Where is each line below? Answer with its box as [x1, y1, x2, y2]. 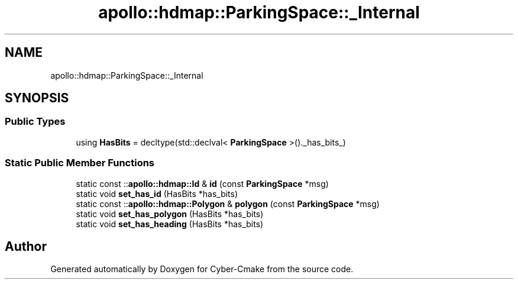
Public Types [5, 115, 66, 128]
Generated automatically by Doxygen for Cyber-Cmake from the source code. [50, 264, 354, 275]
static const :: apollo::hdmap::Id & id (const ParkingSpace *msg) [76, 178, 329, 189]
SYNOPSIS [5, 91, 69, 106]
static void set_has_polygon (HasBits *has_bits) [76, 208, 264, 219]
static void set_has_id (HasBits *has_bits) [76, 188, 238, 199]
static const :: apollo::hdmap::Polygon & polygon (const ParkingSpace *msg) [76, 198, 380, 209]
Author [5, 238, 47, 254]
